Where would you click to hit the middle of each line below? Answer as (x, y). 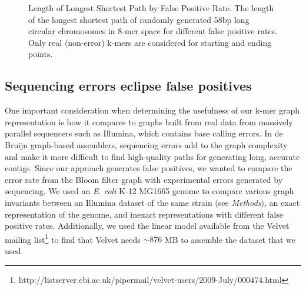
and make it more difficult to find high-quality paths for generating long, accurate (152, 156)
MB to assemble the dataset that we (230, 239)
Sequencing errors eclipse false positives (128, 86)
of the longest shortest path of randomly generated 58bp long (139, 19)
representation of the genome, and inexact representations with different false (144, 214)
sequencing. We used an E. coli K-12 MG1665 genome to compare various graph (149, 191)
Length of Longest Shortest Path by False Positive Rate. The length (151, 8)
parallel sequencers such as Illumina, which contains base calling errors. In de (144, 133)
